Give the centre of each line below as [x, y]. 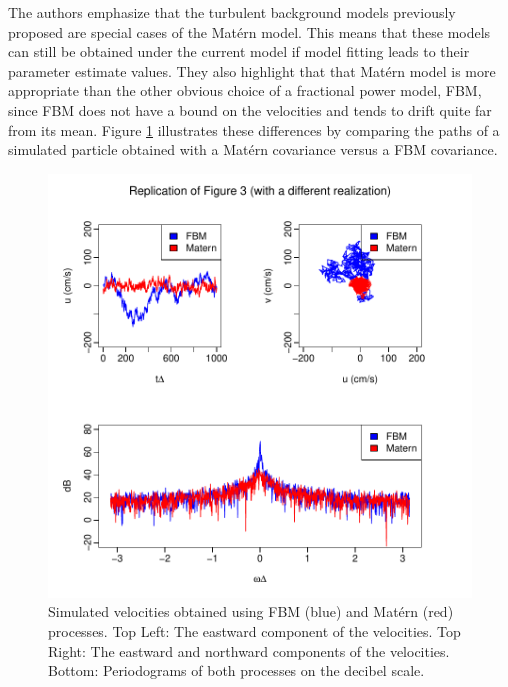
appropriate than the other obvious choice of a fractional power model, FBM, [245, 90]
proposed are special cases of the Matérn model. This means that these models [249, 31]
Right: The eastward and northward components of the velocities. [249, 650]
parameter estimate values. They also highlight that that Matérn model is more [252, 70]
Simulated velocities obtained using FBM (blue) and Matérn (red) [251, 611]
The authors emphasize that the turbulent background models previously [232, 12]
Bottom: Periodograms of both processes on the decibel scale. [236, 670]
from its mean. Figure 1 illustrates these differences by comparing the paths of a [254, 129]
